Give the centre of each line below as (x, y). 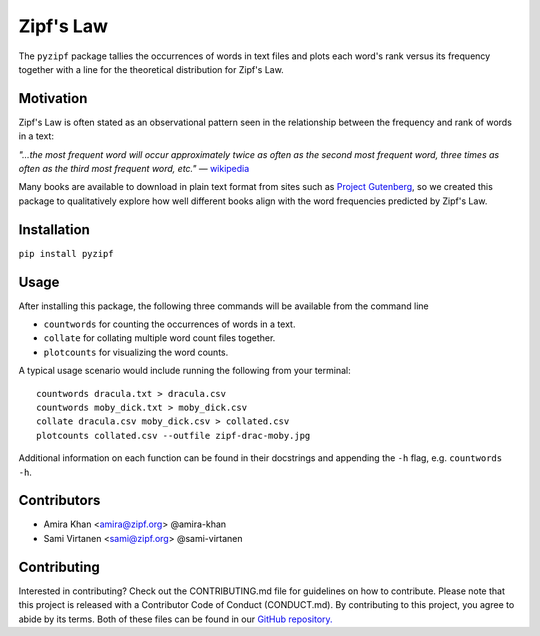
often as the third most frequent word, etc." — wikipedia (134, 169)
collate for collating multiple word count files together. (159, 338)
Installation (54, 229)
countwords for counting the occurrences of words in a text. (169, 324)
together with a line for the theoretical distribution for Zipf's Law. (151, 69)
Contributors (59, 500)
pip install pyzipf (66, 253)
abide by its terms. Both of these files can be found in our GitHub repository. (176, 619)
